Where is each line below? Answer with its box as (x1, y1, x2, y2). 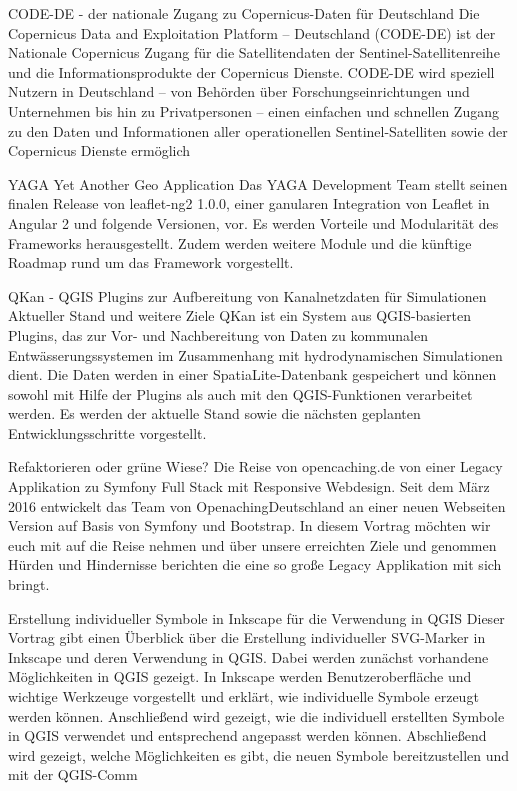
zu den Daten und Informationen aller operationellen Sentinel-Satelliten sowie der (8, 120, 508, 141)
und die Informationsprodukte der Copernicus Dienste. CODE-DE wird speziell (8, 61, 495, 82)
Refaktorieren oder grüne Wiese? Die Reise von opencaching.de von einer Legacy (8, 456, 503, 477)
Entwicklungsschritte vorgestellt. (8, 422, 207, 443)
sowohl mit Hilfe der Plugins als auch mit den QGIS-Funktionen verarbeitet (8, 383, 473, 404)
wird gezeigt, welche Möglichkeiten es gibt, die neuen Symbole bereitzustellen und (8, 744, 510, 765)
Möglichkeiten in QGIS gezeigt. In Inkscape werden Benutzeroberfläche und (8, 666, 472, 687)
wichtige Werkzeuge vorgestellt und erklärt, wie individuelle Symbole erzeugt (8, 686, 479, 706)
